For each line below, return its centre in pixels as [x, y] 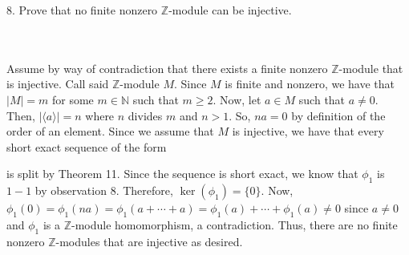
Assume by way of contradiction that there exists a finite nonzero [167, 68]
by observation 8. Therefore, [104, 190]
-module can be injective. [230, 10]
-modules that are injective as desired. [149, 241]
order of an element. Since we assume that [110, 131]
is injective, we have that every [308, 131]
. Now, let [237, 99]
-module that [371, 68]
